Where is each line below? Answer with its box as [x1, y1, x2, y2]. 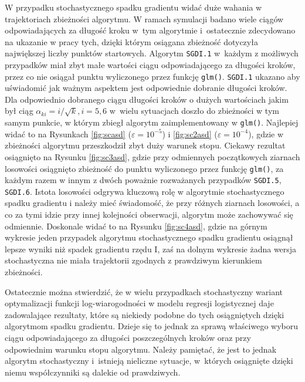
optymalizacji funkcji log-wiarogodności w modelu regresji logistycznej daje [5, 297, 274, 309]
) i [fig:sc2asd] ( [162, 127, 218, 140]
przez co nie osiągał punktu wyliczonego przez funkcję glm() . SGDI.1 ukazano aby [5, 70, 300, 82]
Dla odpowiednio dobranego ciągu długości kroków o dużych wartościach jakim [5, 93, 289, 105]
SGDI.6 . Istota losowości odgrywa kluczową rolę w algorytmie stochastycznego [5, 185, 284, 197]
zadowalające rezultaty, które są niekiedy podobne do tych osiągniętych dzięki [5, 308, 284, 320]
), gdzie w [248, 127, 284, 140]
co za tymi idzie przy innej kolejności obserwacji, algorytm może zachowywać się [5, 208, 293, 221]
